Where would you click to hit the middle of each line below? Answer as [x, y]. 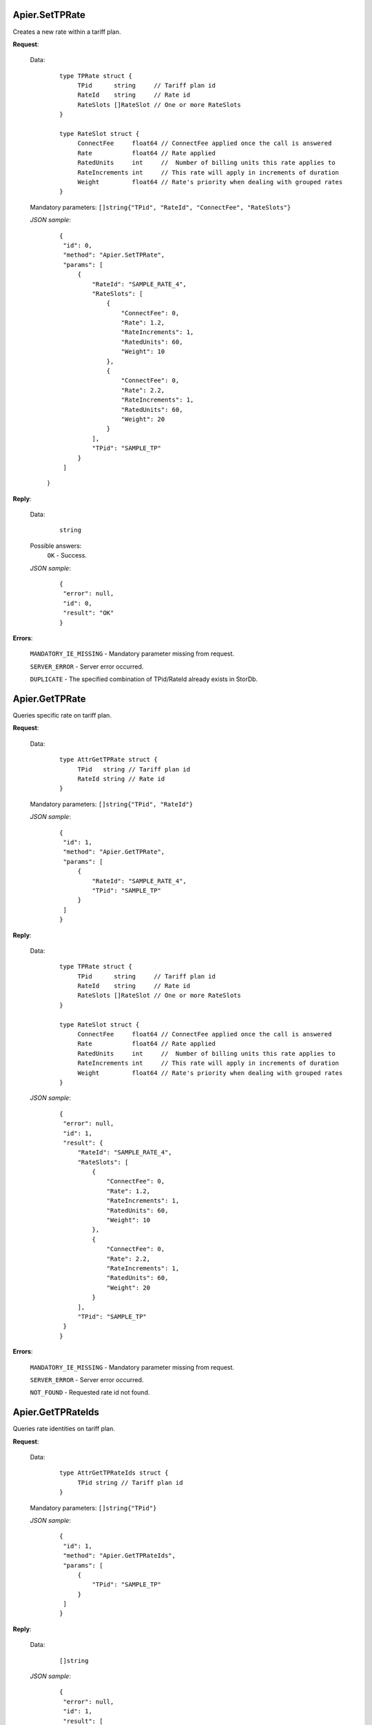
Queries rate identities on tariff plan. [64, 1429]
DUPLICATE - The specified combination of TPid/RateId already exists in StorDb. [144, 679]
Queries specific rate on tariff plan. [62, 716]
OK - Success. [67, 555]
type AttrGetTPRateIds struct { [114, 1473]
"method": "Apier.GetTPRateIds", [119, 1556]
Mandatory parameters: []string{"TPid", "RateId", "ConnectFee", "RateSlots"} [161, 207]
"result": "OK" [89, 613]
